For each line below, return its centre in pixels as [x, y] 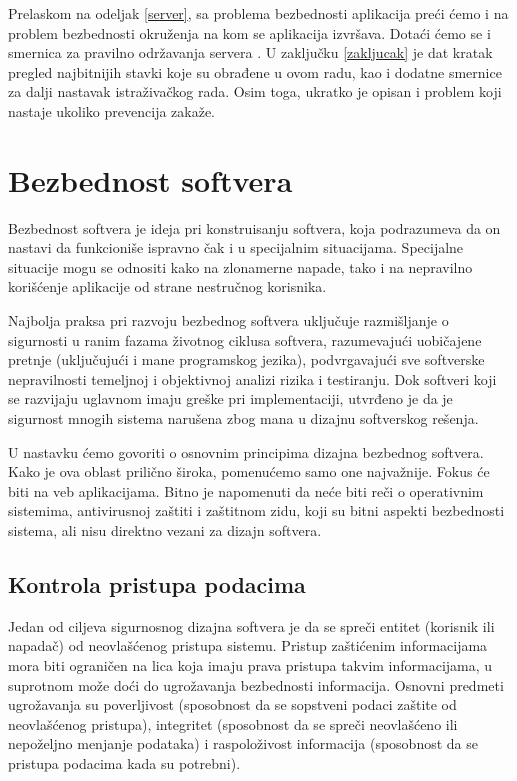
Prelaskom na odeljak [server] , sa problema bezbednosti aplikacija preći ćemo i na [258, 13]
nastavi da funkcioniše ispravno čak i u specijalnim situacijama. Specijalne [236, 247]
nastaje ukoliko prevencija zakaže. [112, 110]
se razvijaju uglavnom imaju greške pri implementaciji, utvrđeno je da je [230, 398]
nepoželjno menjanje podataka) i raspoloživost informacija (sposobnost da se [243, 743]
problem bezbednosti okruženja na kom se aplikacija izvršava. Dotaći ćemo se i [249, 32]
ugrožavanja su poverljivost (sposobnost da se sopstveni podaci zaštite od [232, 704]
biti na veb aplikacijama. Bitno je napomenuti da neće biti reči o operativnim [246, 490]
